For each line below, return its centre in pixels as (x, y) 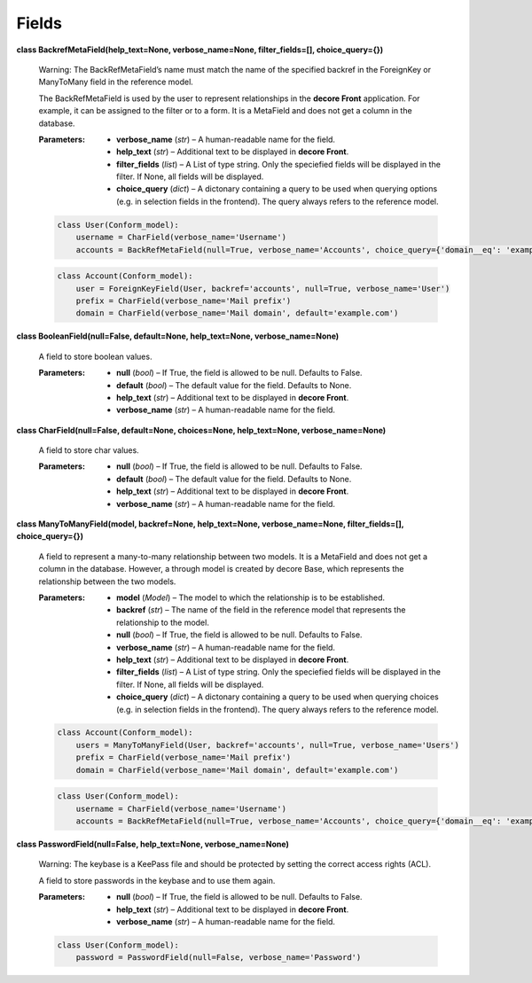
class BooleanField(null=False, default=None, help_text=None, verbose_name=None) (178, 336)
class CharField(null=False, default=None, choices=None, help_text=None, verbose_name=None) (201, 430)
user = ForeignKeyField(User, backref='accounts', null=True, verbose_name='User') (263, 289)
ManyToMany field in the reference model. (116, 82)
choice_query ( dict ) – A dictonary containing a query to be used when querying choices (278, 697)
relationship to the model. (163, 622)
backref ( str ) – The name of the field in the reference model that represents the (261, 610)
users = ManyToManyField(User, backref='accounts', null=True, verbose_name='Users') (268, 745)
